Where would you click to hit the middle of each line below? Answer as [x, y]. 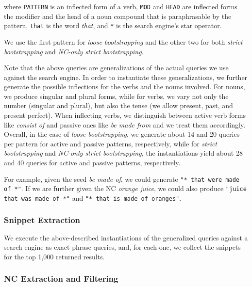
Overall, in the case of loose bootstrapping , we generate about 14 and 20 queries [122, 134]
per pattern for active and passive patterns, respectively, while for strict [111, 143]
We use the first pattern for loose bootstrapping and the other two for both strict [123, 41]
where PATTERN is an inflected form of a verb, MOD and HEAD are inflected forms [121, 6]
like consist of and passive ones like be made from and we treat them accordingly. [125, 124]
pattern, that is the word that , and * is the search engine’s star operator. [113, 25]
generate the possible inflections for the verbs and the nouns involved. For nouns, [125, 87]
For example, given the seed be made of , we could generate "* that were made [122, 179]
